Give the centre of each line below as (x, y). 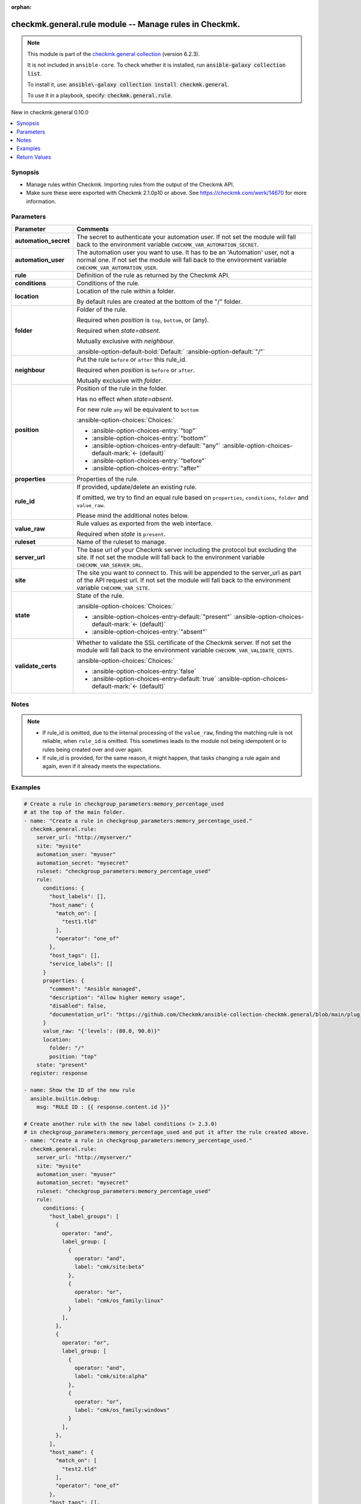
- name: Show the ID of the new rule (79, 1090)
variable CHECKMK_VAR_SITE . (113, 588)
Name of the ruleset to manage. (121, 541)
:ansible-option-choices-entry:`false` (144, 671)
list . (35, 73)
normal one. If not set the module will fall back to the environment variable (181, 260)
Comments (92, 229)
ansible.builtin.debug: (65, 1099)
